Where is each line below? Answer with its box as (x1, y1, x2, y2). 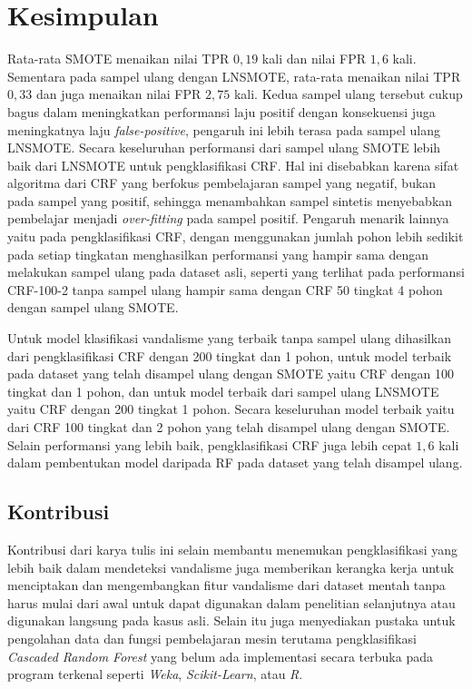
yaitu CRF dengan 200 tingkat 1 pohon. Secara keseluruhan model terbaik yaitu (7, 399, 455, 418)
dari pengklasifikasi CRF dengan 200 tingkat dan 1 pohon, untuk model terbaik (7, 346, 452, 365)
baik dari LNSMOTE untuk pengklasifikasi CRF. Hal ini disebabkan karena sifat (7, 155, 459, 174)
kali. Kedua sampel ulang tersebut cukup (233, 84, 463, 103)
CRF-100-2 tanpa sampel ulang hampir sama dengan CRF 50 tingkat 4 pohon (7, 280, 443, 299)
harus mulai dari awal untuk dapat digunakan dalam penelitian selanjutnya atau (7, 593, 456, 612)
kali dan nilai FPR (261, 49, 367, 68)
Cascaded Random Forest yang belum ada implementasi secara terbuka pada (7, 646, 433, 665)
